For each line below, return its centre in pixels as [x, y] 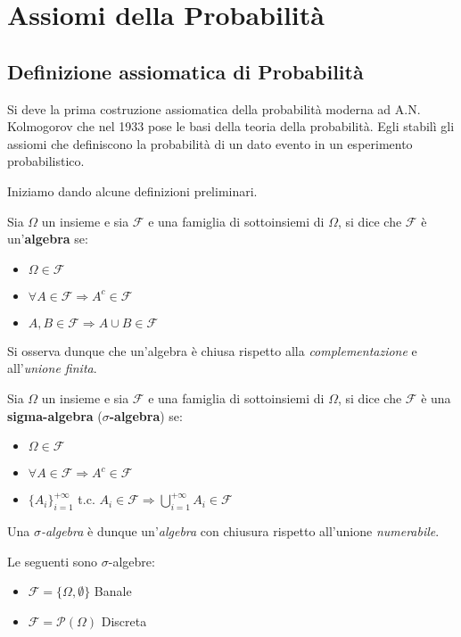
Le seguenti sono [53, 561]
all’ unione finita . [52, 368]
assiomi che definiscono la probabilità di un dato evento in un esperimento [210, 143]
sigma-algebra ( [55, 415]
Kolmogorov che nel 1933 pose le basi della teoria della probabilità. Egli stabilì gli [231, 126]
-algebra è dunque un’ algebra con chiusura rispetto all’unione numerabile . [240, 530]
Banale [113, 591]
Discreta [124, 620]
